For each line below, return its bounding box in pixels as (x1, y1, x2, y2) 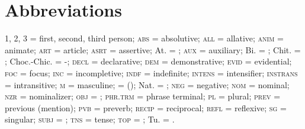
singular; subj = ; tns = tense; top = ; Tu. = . (5, 113, 175, 125)
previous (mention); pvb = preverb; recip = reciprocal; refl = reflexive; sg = (5, 101, 287, 114)
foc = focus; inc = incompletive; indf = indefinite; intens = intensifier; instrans (5, 66, 298, 79)
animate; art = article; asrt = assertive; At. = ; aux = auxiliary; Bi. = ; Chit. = (5, 43, 301, 56)
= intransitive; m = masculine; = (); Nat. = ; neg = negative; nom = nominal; (5, 78, 290, 91)
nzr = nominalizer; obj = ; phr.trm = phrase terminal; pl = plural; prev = (5, 90, 281, 102)
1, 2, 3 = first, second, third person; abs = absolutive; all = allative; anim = (5, 32, 284, 44)
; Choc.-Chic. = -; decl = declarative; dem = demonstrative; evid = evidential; (5, 55, 292, 67)
